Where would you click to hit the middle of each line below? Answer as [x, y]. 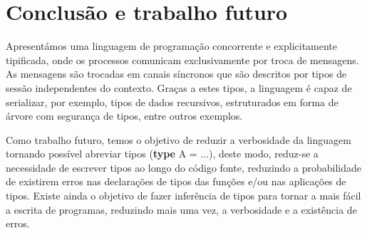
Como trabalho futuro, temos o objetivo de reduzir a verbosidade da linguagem [179, 139]
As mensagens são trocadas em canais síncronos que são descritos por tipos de [176, 74]
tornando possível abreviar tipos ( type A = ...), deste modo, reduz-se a [162, 154]
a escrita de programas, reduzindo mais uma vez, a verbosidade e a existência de [181, 209]
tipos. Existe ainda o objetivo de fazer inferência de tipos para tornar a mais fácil [183, 196]
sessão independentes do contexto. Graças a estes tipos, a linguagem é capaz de [179, 87]
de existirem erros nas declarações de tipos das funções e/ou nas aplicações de [176, 181]
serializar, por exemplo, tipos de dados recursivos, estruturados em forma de [172, 102]
